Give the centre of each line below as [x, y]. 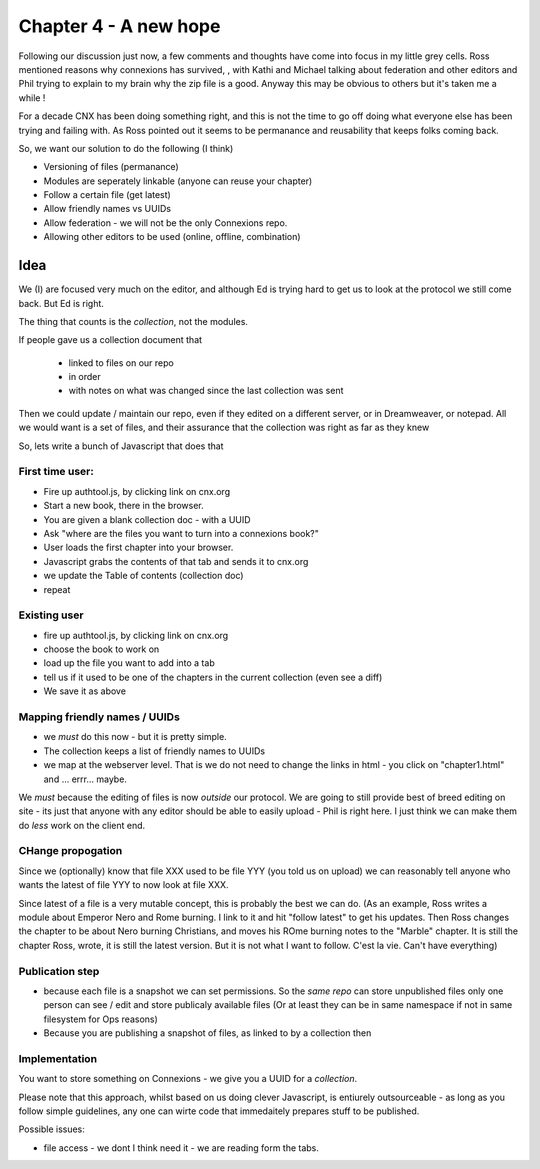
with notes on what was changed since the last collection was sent [206, 391]
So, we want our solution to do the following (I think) [126, 148]
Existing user [51, 615]
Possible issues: [51, 1129]
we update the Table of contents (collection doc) [143, 576]
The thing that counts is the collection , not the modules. [133, 321]
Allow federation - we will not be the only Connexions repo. [165, 222]
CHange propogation [70, 851]
